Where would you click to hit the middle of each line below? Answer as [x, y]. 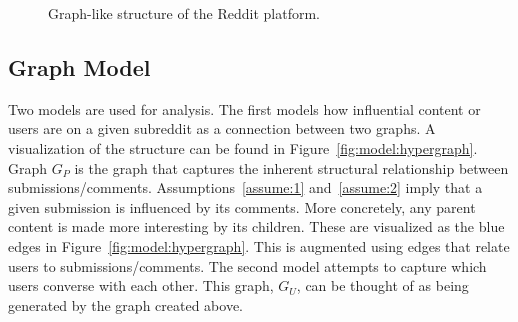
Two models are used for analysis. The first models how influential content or [244, 108]
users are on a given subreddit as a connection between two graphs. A [222, 128]
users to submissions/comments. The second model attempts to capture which [247, 265]
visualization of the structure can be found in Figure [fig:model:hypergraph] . [243, 147]
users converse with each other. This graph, [141, 285]
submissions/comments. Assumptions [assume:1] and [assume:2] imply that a [245, 187]
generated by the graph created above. [126, 304]
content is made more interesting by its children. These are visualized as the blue [256, 226]
